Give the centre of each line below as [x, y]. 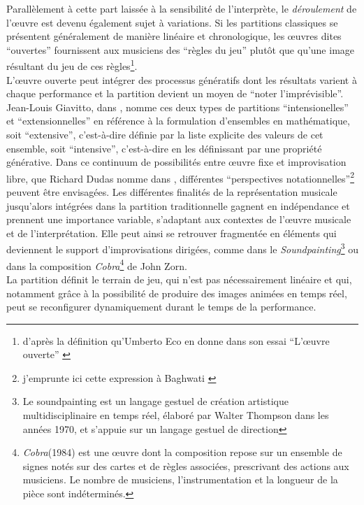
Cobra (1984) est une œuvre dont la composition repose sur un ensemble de [182, 452]
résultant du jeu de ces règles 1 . [72, 65]
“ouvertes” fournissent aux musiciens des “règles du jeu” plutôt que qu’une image [181, 49]
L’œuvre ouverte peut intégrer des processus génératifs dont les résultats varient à [182, 79]
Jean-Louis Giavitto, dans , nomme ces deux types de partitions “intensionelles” [177, 107]
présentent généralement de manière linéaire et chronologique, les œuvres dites [174, 36]
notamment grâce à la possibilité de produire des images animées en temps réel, [177, 293]
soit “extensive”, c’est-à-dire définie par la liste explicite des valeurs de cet [165, 134]
